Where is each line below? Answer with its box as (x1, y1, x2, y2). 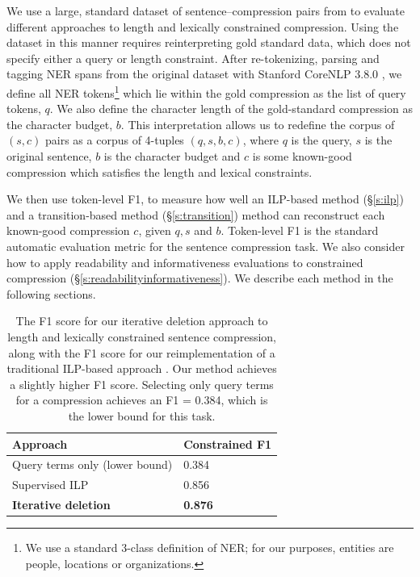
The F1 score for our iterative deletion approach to (15, 312, 268, 329)
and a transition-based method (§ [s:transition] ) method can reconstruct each (6, 206, 385, 223)
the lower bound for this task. (68, 407, 216, 424)
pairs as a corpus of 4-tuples (45, 132, 184, 148)
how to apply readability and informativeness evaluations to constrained (6, 253, 363, 270)
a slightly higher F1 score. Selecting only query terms (10, 375, 274, 392)
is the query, (291, 132, 352, 148)
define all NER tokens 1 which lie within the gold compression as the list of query (6, 82, 406, 101)
